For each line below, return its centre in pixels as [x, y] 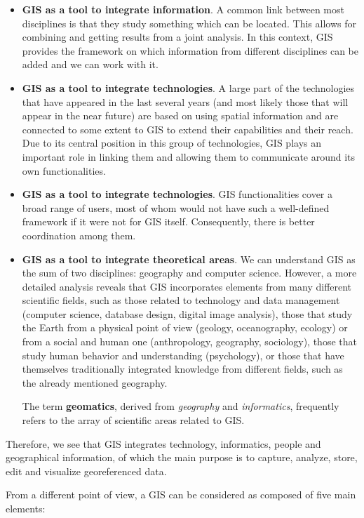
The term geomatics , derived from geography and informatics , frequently [181, 406]
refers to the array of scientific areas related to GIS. [133, 420]
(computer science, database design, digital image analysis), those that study [187, 313]
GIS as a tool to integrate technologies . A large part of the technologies [188, 87]
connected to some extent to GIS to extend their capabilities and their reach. [188, 129]
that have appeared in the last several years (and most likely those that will [185, 101]
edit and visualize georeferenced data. [86, 471]
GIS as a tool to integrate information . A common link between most [183, 9]
